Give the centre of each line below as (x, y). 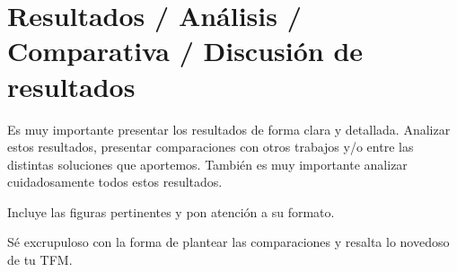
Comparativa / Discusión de (185, 51)
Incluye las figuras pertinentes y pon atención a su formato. (171, 211)
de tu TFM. (40, 260)
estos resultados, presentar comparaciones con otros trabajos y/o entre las (211, 147)
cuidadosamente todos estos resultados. (115, 182)
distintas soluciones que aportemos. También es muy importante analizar (207, 164)
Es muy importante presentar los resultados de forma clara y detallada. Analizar (229, 129)
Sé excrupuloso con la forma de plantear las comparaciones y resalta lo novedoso (228, 242)
